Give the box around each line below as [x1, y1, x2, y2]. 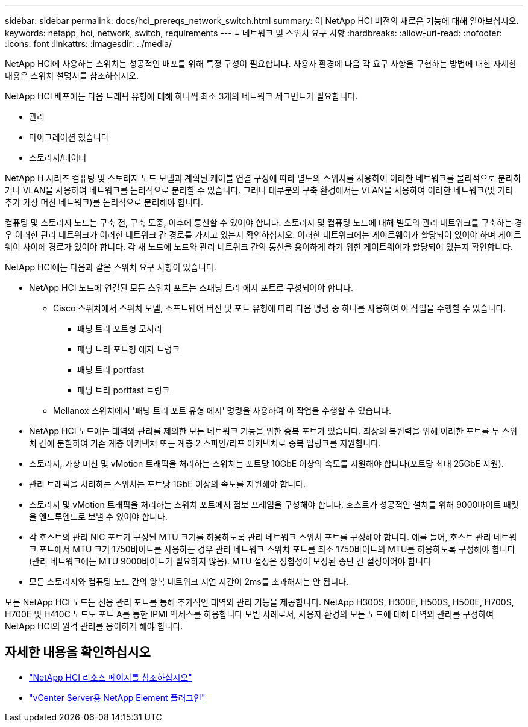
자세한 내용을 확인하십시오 [5, 644, 151, 660]
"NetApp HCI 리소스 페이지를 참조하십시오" [29, 672, 192, 682]
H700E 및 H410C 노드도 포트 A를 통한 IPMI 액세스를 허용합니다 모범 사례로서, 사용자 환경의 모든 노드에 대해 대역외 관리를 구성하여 [5, 609, 494, 619]
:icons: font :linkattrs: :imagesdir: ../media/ [5, 39, 172, 49]
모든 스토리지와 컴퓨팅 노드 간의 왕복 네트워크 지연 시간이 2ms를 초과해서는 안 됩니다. [29, 576, 349, 587]
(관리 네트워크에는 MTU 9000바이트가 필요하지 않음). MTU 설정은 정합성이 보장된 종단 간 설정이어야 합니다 [29, 556, 432, 566]
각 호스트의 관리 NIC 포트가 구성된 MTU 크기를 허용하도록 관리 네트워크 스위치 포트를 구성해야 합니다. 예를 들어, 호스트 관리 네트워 [29, 532, 517, 542]
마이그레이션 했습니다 [29, 132, 109, 142]
